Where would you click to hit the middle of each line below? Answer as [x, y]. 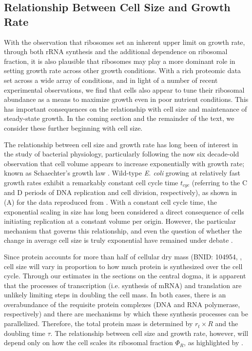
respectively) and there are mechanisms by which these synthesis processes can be [126, 314]
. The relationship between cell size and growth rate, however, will [149, 333]
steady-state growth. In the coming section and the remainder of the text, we [119, 118]
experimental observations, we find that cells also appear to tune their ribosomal [124, 89]
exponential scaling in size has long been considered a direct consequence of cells [124, 211]
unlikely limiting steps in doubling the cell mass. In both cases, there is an [115, 295]
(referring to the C [220, 182]
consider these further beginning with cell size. [73, 127]
